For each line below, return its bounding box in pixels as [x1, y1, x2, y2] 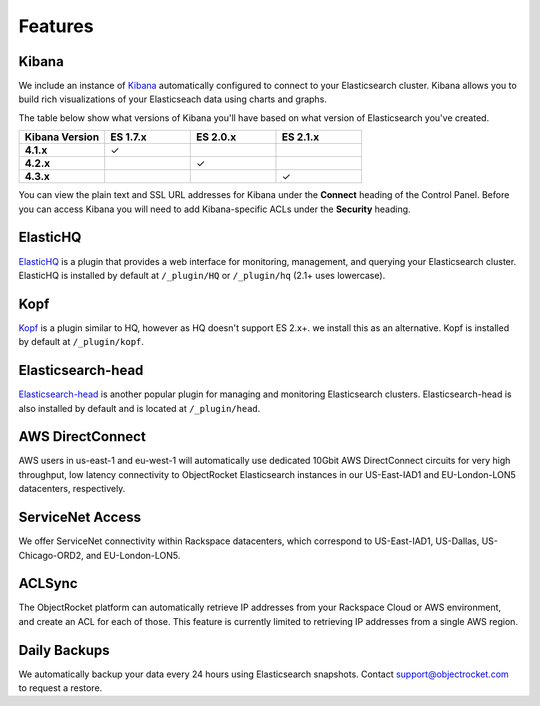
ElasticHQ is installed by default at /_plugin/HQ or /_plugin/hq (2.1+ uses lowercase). [18, 269, 386, 281]
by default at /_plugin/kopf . [18, 336, 145, 348]
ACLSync [18, 575, 79, 592]
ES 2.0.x [195, 130, 237, 144]
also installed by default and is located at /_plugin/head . [18, 402, 261, 414]
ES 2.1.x [281, 130, 320, 144]
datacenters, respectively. [18, 483, 126, 495]
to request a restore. [18, 682, 103, 694]
